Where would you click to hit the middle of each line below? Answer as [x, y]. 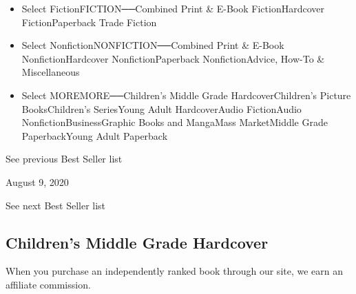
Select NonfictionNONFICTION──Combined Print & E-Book [153, 45]
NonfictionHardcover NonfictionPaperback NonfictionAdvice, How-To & [173, 58]
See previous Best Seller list [64, 159]
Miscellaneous [51, 72]
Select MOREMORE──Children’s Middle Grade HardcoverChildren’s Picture [186, 95]
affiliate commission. [48, 284]
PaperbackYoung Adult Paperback [95, 135]
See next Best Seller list [56, 205]
